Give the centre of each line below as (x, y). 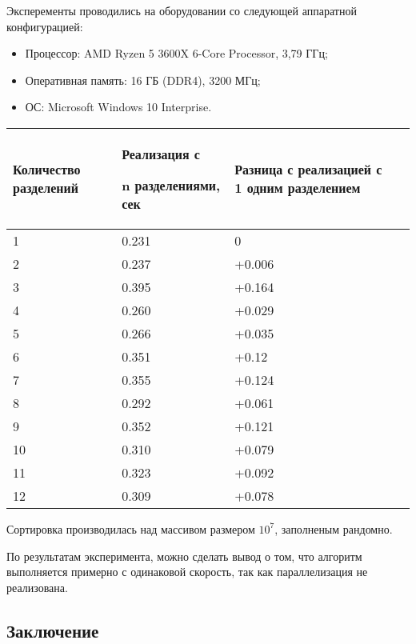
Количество (47, 170)
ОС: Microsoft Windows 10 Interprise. (118, 107)
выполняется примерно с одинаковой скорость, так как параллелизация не (187, 572)
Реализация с (161, 154)
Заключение (53, 630)
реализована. (37, 587)
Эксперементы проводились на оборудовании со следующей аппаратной (182, 10)
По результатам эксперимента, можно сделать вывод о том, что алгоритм (184, 556)
